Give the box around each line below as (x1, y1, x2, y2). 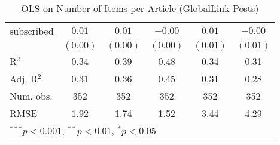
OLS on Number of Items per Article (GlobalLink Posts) (21, 1, 259, 15)
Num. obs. (10, 89, 53, 103)
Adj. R (10, 72, 38, 85)
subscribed (10, 24, 54, 38)
